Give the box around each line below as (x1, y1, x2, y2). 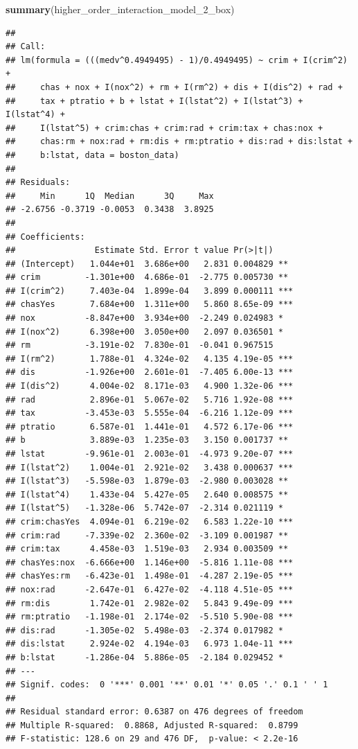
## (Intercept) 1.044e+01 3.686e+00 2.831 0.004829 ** (6, 258, 289, 269)
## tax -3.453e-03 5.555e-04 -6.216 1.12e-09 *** (6, 408, 294, 418)
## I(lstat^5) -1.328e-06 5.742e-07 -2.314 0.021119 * (6, 503, 283, 513)
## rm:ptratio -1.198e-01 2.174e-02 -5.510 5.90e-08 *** (6, 612, 294, 622)
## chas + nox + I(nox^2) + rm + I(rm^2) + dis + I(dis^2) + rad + (6, 82, 343, 92)
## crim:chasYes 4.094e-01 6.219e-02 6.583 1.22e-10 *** (6, 516, 294, 527)
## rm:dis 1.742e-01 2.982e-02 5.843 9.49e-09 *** (6, 598, 294, 608)
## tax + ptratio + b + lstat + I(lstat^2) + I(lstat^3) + (6, 96, 303, 106)
